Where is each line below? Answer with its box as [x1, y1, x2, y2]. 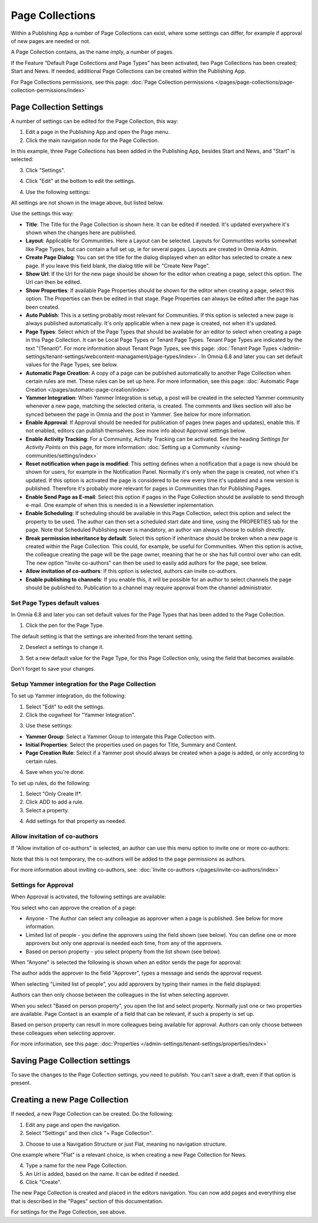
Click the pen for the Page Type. [25, 622, 104, 629]
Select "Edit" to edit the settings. [25, 703, 105, 710]
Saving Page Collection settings [11, 1055, 131, 1065]
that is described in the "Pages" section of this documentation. [11, 1198, 163, 1205]
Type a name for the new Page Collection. [25, 1162, 128, 1169]
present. [11, 1080, 32, 1087]
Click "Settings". [25, 166, 65, 173]
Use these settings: [25, 722, 73, 729]
